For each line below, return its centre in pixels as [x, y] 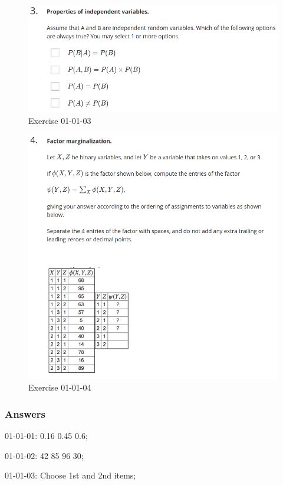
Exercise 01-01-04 [60, 387]
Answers [25, 413]
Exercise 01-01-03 [60, 120]
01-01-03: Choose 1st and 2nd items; [70, 475]
